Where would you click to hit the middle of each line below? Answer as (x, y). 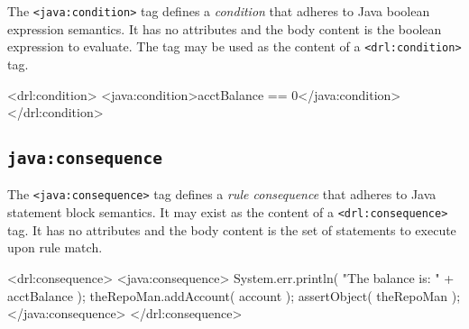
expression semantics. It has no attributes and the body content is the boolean (225, 28)
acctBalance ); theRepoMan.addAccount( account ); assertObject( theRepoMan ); (234, 295)
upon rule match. (55, 247)
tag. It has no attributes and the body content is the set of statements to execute (232, 229)
